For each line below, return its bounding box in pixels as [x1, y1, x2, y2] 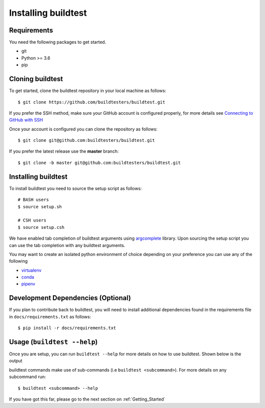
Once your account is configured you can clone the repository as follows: [9, 126, 158, 132]
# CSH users [18, 218, 47, 223]
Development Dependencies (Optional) [9, 294, 131, 302]
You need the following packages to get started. [9, 39, 106, 45]
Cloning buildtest [9, 75, 63, 83]
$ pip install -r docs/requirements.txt [18, 325, 116, 331]
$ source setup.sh [18, 204, 62, 209]
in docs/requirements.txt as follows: [9, 314, 91, 319]
